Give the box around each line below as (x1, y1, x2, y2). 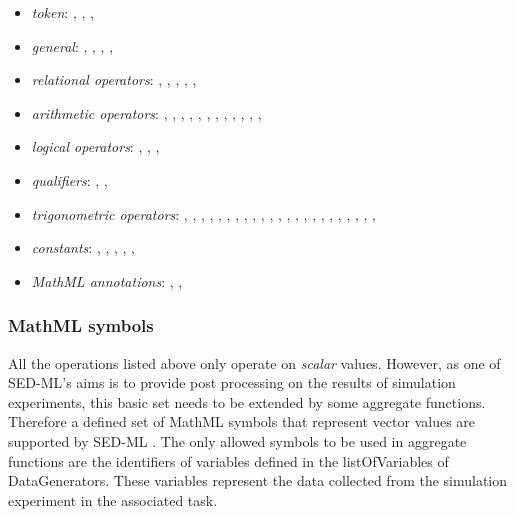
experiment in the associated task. (8, 489, 218, 510)
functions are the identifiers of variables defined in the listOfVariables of (8, 450, 449, 471)
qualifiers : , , (31, 169, 108, 190)
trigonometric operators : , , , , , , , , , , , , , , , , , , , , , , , (31, 203, 376, 224)
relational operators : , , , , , (31, 69, 197, 90)
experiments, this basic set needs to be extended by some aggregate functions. (8, 391, 486, 412)
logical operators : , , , (31, 136, 160, 157)
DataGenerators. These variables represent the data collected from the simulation (8, 470, 508, 491)
